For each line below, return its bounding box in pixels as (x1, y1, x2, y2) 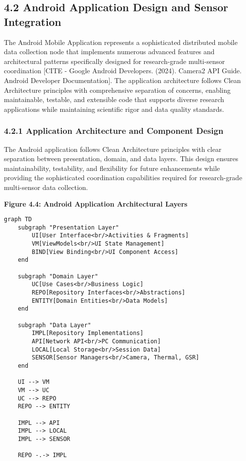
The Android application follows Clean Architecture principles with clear (4, 144, 222, 154)
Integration (4, 14, 61, 29)
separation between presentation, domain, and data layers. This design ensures (4, 153, 238, 164)
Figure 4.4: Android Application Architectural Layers (4, 198, 188, 209)
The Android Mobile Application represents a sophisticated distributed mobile (4, 37, 238, 47)
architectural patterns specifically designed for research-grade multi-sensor (4, 56, 225, 66)
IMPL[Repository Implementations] (32, 330, 144, 337)
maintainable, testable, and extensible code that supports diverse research (4, 94, 225, 105)
